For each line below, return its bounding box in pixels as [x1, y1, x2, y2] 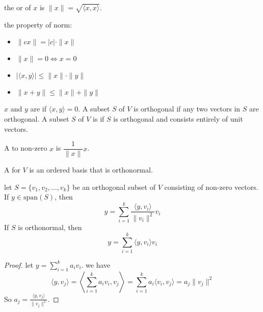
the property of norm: [4, 19, 72, 30]
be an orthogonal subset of [72, 181, 155, 192]
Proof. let [4, 259, 34, 270]
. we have [81, 259, 111, 270]
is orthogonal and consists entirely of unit [113, 113, 243, 124]
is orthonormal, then [18, 222, 82, 233]
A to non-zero [4, 143, 47, 153]
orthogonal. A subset [4, 113, 69, 124]
